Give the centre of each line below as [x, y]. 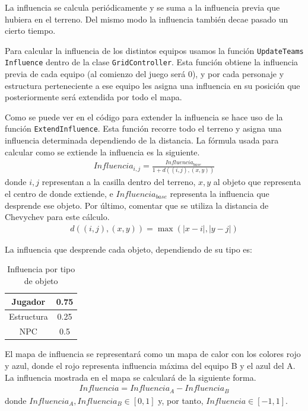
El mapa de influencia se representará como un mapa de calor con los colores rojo [153, 354]
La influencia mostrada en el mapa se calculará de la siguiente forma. [131, 377]
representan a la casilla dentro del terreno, [119, 182]
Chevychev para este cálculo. [57, 217]
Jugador [28, 301]
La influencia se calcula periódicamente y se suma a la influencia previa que [142, 7]
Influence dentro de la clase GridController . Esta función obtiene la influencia [152, 62]
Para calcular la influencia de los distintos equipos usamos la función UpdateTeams [154, 50]
